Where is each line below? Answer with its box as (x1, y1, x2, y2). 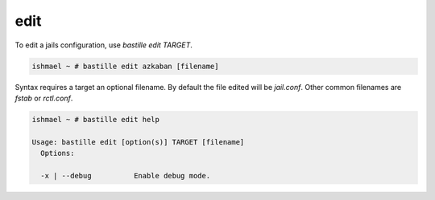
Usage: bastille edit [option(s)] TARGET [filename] (31, 137, 245, 146)
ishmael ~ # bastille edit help (31, 115, 160, 124)
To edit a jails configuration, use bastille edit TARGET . (14, 40, 193, 50)
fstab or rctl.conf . (14, 93, 73, 103)
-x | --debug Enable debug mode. (40, 171, 211, 180)
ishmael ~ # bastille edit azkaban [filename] (31, 61, 219, 71)
